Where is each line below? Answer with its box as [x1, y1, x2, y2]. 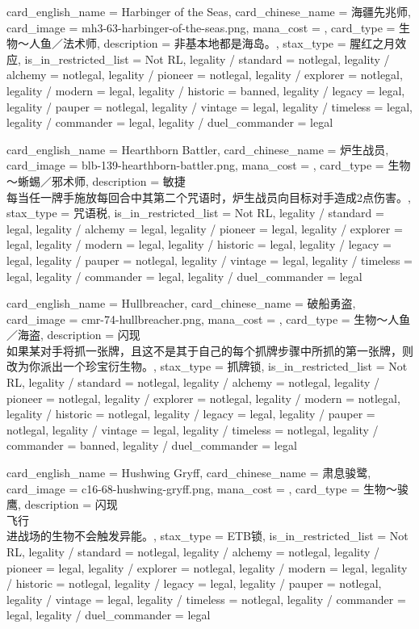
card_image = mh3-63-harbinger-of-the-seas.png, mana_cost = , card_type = [6, 19, 396, 36]
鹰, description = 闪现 [6, 496, 118, 513]
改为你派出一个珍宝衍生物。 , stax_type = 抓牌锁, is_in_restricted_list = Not [6, 358, 408, 375]
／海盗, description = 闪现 [6, 326, 140, 343]
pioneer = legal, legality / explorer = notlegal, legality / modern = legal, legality [6, 559, 408, 576]
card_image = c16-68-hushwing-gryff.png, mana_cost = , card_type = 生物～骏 [6, 480, 409, 497]
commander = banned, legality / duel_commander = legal [6, 437, 297, 454]
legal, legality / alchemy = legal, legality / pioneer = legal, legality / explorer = [6, 220, 403, 237]
